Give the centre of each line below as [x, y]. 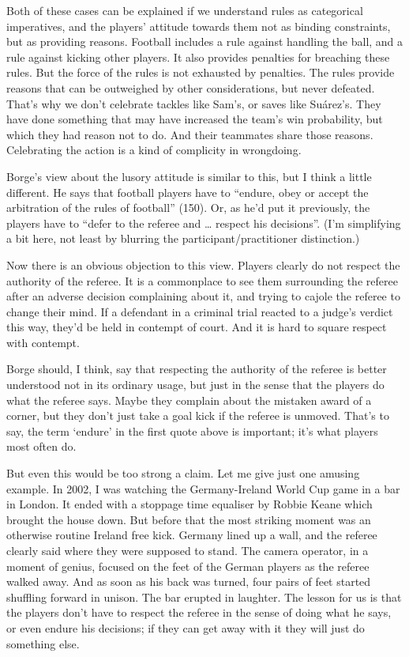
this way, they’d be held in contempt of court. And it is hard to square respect [197, 327]
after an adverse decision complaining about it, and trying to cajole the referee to [203, 296]
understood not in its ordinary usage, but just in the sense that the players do [195, 385]
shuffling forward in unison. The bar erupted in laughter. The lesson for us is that [204, 597]
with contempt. [43, 342]
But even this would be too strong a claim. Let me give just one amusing [183, 473]
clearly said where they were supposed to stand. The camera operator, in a [188, 550]
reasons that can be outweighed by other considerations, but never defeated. [191, 87]
